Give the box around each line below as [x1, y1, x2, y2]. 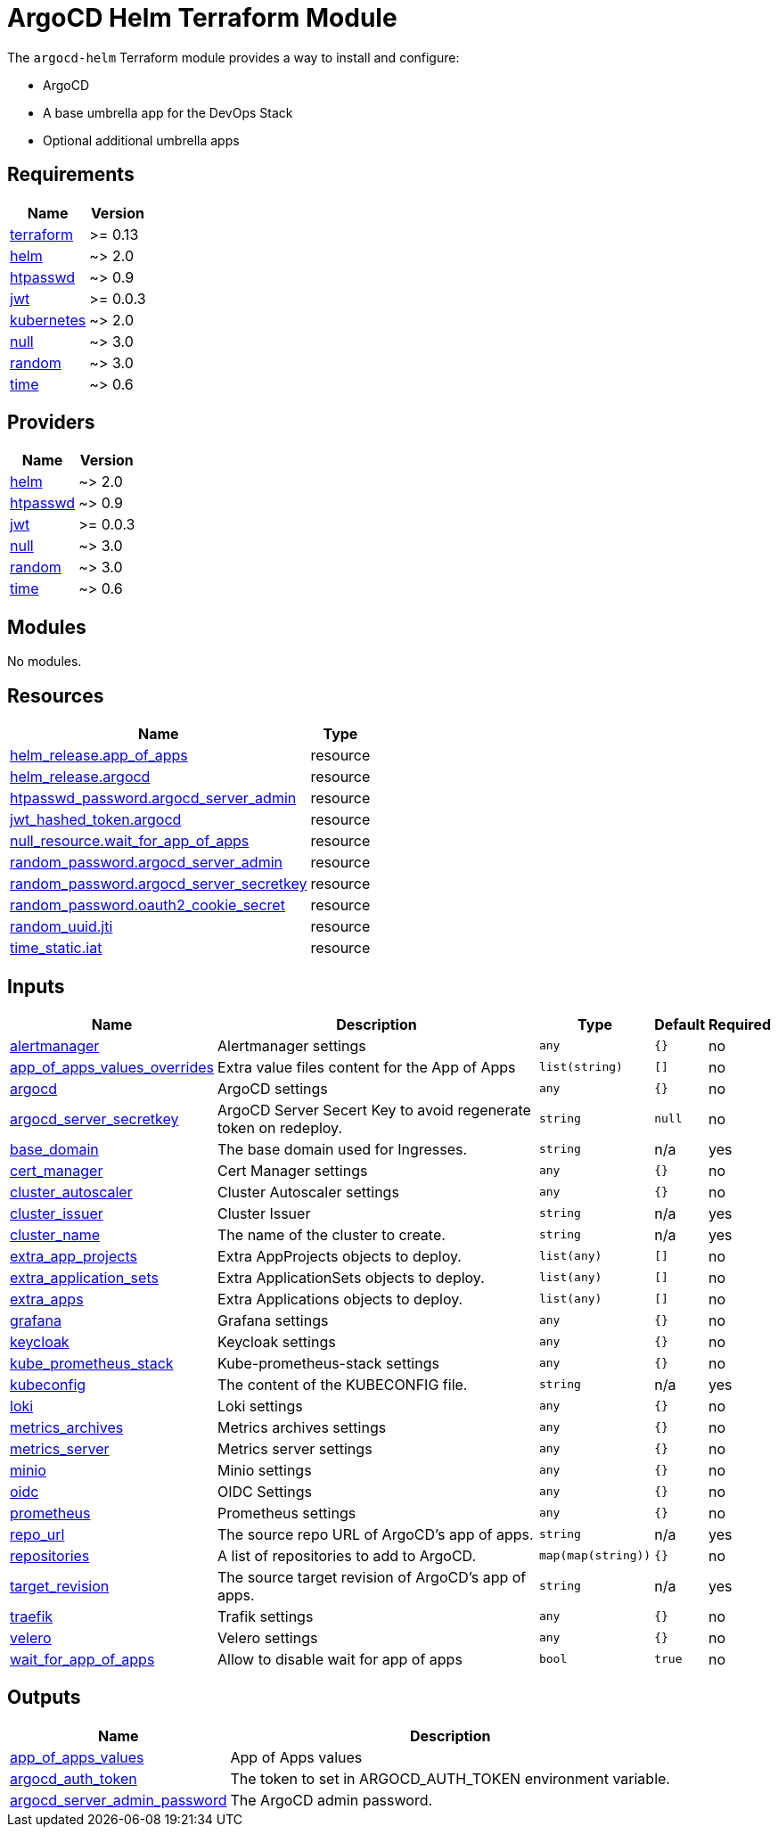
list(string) [538, 1060, 623, 1074]
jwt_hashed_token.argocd [10, 810, 182, 829]
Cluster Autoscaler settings [217, 1182, 399, 1201]
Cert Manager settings [217, 1161, 368, 1180]
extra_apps [10, 1289, 84, 1308]
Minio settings [217, 1460, 312, 1479]
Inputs [7, 975, 65, 998]
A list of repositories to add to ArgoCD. [217, 1546, 477, 1565]
